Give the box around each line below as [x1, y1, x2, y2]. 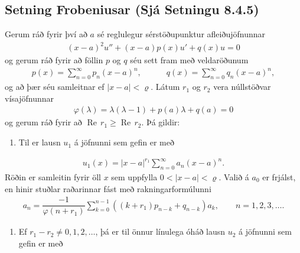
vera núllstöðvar [213, 80, 271, 93]
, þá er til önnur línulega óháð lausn [95, 225, 226, 238]
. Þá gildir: [141, 116, 180, 128]
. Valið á [219, 170, 249, 183]
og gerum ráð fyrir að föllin [5, 54, 103, 66]
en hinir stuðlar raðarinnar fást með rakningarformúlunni [5, 182, 211, 194]
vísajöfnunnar [5, 92, 54, 104]
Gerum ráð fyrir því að [5, 28, 87, 40]
